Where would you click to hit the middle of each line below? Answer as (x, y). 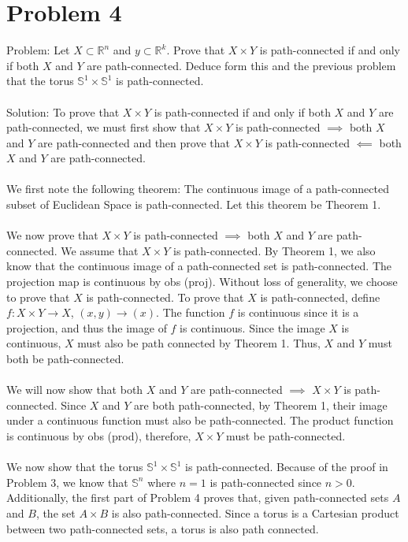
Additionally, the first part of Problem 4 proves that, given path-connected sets (198, 497)
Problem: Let (38, 50)
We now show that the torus (75, 467)
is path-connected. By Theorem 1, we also (274, 250)
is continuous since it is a (298, 312)
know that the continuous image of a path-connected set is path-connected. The (199, 266)
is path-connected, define (320, 297)
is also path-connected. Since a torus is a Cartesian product (255, 512)
